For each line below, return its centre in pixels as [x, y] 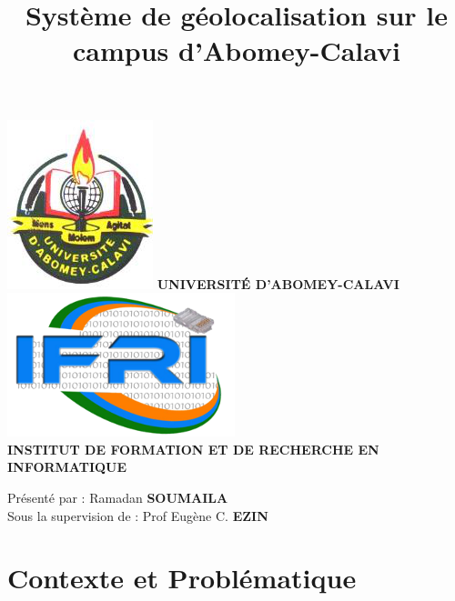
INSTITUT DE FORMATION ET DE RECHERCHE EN [193, 449]
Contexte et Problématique [182, 578]
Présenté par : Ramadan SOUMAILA [118, 497]
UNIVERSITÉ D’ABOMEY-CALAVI [278, 283]
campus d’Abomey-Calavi [237, 50]
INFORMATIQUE [67, 467]
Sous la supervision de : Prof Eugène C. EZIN [138, 515]
